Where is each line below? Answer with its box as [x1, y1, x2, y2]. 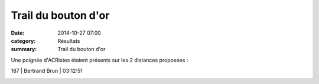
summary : [11, 46, 37, 53]
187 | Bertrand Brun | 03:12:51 [11, 68, 83, 75]
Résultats [57, 37, 80, 44]
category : [11, 37, 36, 44]
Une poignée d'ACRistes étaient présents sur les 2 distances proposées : [11, 56, 188, 63]
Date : [11, 29, 25, 36]
